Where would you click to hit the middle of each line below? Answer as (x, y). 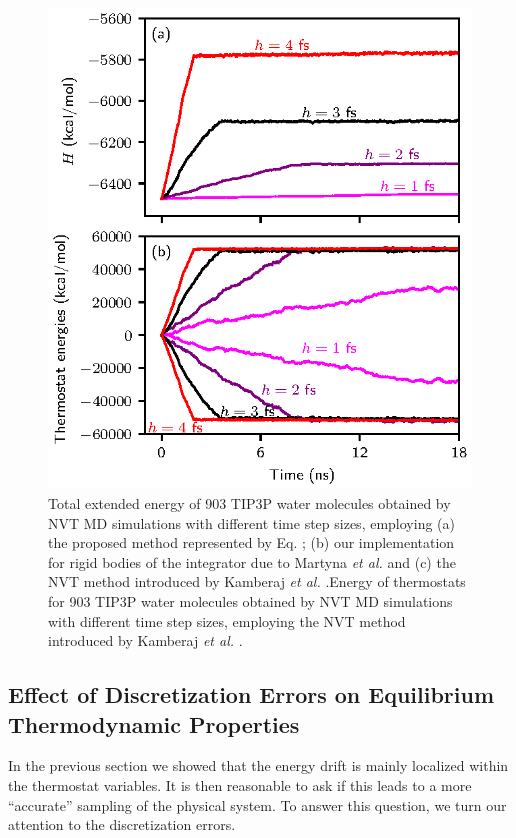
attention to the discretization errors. (122, 824)
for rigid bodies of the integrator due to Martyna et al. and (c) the (252, 561)
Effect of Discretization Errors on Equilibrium (251, 694)
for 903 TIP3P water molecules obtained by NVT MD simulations (250, 600)
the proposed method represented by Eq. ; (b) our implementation (251, 542)
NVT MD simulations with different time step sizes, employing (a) (251, 522)
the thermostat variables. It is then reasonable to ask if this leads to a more (240, 784)
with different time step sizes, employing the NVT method (227, 620)
